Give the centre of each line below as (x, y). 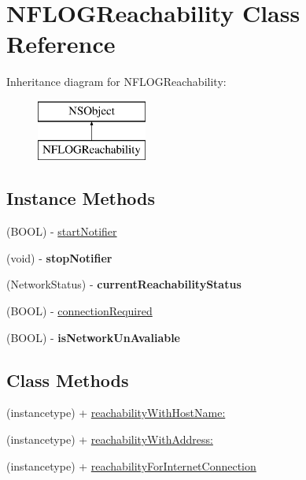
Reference (61, 44)
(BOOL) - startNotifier (62, 231)
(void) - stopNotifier (59, 257)
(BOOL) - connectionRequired (79, 311)
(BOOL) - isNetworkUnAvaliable (93, 337)
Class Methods (68, 380)
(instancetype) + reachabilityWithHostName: (116, 413)
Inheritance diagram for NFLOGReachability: (116, 82)
